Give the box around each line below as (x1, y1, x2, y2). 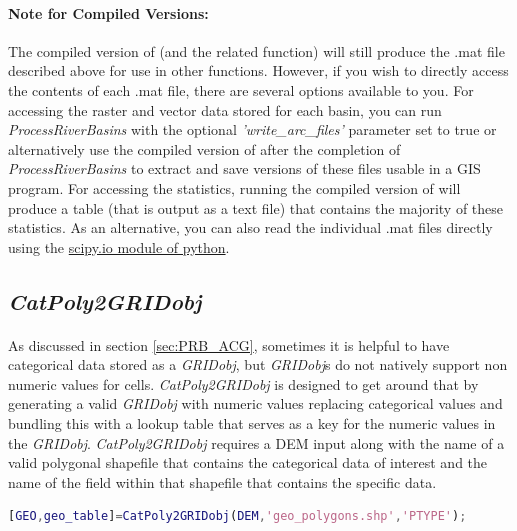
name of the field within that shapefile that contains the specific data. (8, 471, 437, 492)
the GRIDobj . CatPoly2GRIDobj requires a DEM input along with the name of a (8, 432, 505, 453)
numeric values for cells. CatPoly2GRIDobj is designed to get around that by (8, 373, 479, 394)
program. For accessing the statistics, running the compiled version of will (8, 177, 461, 198)
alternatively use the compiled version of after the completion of (8, 138, 401, 159)
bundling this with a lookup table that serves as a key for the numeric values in (8, 413, 496, 434)
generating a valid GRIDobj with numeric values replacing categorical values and (8, 393, 503, 414)
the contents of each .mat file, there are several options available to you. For (8, 79, 474, 100)
